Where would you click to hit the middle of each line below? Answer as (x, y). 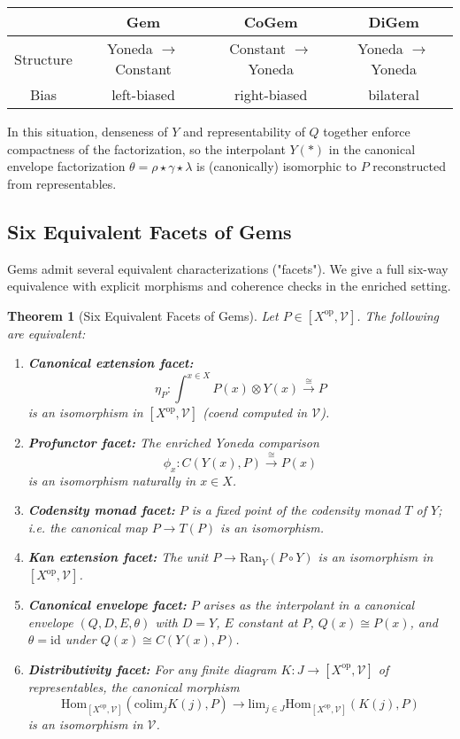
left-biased (143, 94)
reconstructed (409, 166)
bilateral (394, 94)
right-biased (271, 94)
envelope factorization (66, 166)
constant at (268, 622)
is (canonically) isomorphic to (277, 166)
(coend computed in (255, 412)
